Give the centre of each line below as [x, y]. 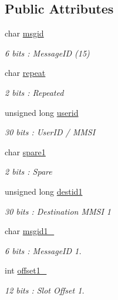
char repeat [25, 73]
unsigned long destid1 [44, 191]
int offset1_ [26, 270]
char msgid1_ [30, 231]
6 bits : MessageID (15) [47, 53]
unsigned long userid [42, 112]
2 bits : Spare [28, 171]
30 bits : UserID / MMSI [50, 132]
